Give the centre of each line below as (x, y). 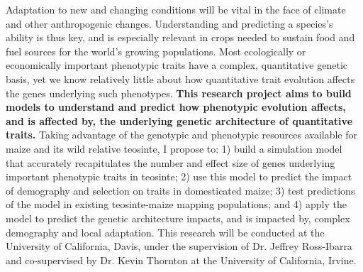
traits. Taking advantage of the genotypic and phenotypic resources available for (182, 135)
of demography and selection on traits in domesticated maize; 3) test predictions (180, 190)
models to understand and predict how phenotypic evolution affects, (176, 107)
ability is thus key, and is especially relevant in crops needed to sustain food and (180, 37)
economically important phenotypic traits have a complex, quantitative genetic (177, 65)
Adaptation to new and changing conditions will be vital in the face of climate (176, 9)
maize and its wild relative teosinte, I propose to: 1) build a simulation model (174, 148)
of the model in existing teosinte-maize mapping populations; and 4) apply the (176, 204)
